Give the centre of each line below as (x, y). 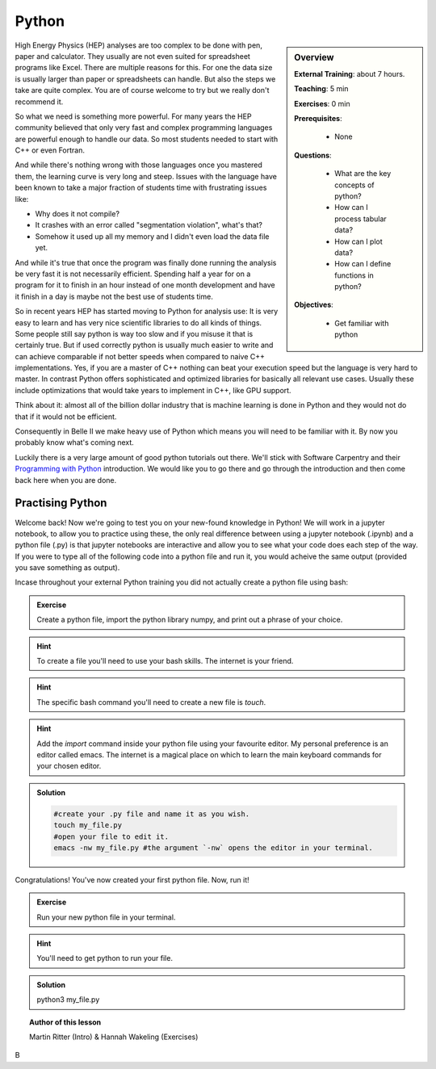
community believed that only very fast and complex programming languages (144, 128)
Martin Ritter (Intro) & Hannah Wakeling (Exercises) (114, 1037)
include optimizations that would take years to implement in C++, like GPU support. (153, 390)
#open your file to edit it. (111, 836)
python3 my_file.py (68, 1000)
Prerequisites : (318, 118)
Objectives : (314, 305)
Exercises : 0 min (322, 103)
